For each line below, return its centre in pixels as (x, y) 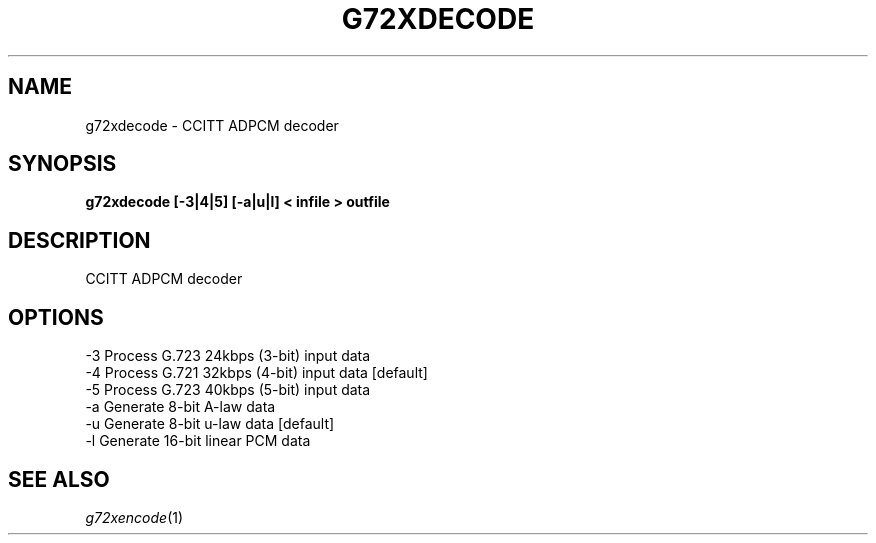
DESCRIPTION (79, 240)
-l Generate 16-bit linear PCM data (198, 441)
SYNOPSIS (62, 164)
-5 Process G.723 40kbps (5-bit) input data (228, 390)
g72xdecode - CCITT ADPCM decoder (212, 125)
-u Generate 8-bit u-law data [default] (210, 424)
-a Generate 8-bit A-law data (180, 407)
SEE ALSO (59, 479)
